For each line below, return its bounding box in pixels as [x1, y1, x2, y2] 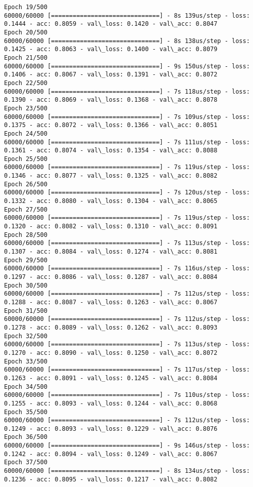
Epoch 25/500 [4, 155, 47, 163]
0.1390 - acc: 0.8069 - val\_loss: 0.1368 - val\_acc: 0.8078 [4, 96, 218, 104]
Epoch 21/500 [4, 54, 47, 61]
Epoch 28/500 [4, 231, 47, 238]
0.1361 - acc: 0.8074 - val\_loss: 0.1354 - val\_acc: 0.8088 [4, 147, 218, 154]
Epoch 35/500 [4, 408, 47, 416]
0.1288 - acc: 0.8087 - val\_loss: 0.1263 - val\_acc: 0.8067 [4, 298, 218, 306]
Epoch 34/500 [4, 383, 47, 390]
